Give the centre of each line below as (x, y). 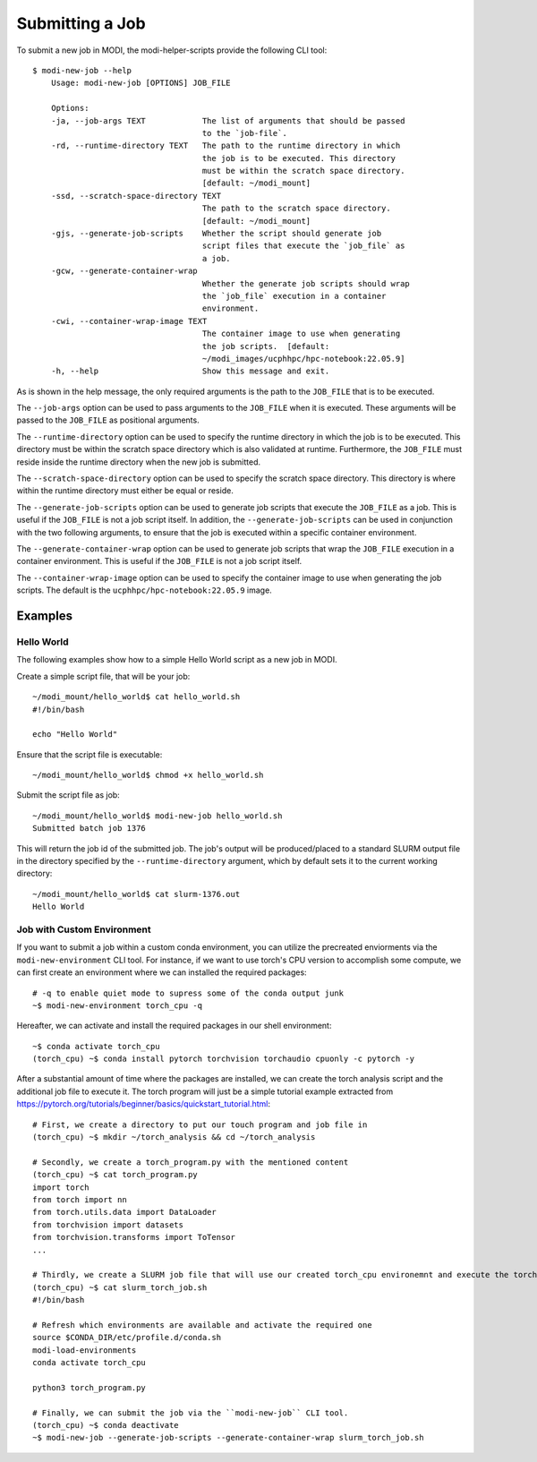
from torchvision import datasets (108, 1225)
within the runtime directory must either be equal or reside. (125, 491)
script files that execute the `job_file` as (303, 246)
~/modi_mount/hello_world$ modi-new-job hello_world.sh (158, 816)
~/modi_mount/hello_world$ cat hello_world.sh (136, 697)
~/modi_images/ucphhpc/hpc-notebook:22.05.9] (303, 359)
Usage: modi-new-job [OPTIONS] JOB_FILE (141, 83)
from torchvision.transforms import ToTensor (134, 1237)
